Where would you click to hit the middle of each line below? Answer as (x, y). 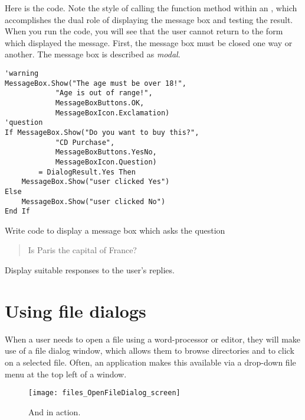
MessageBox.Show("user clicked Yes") (96, 182)
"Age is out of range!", (104, 93)
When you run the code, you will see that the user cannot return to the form (144, 31)
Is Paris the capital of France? (82, 250)
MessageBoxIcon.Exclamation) (112, 113)
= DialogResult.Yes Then (87, 172)
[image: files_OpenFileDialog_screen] (104, 393)
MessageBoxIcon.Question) (106, 162)
